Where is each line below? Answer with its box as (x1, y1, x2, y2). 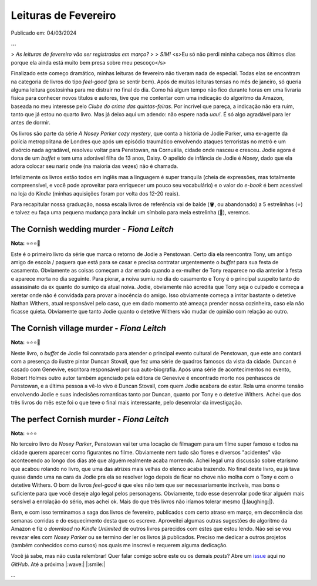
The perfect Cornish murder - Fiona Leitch (11, 414, 169, 424)
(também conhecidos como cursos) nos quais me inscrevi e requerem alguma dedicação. (11, 542, 228, 549)
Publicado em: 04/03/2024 (11, 29, 77, 36)
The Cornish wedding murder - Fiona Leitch (11, 224, 174, 234)
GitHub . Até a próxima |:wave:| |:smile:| (11, 561, 106, 568)
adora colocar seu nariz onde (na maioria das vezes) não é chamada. (11, 163, 178, 170)
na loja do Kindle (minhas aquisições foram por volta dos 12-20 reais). (11, 190, 180, 197)
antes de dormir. (11, 119, 51, 126)
